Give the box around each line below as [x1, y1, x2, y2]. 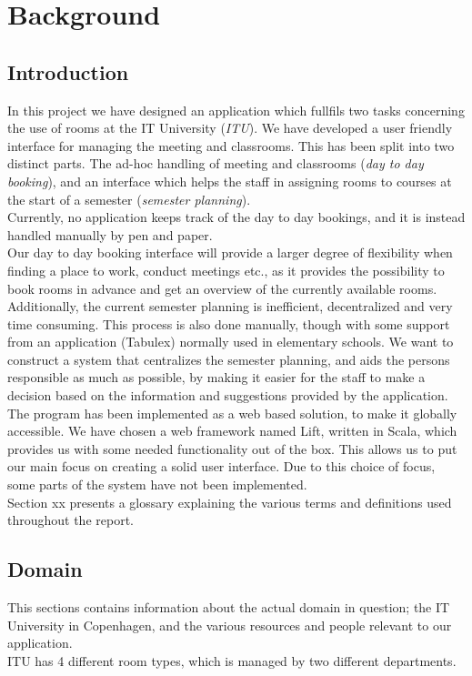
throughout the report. [7, 510, 134, 530]
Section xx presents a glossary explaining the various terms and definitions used [7, 492, 452, 511]
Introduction [7, 57, 129, 86]
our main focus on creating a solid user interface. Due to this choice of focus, [7, 457, 436, 476]
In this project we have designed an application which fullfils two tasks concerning [7, 100, 465, 119]
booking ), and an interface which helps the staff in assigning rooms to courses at [7, 171, 452, 190]
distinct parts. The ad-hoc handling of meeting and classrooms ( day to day [7, 154, 424, 173]
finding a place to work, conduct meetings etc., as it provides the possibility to [7, 260, 445, 279]
